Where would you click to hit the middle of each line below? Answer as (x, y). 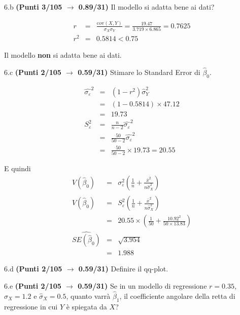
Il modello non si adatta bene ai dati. (63, 55)
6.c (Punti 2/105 (33, 72)
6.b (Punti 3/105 (33, 7)
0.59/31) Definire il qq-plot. (123, 269)
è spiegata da (87, 306)
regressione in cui (31, 306)
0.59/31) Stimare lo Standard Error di (139, 72)
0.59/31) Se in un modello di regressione (142, 285)
